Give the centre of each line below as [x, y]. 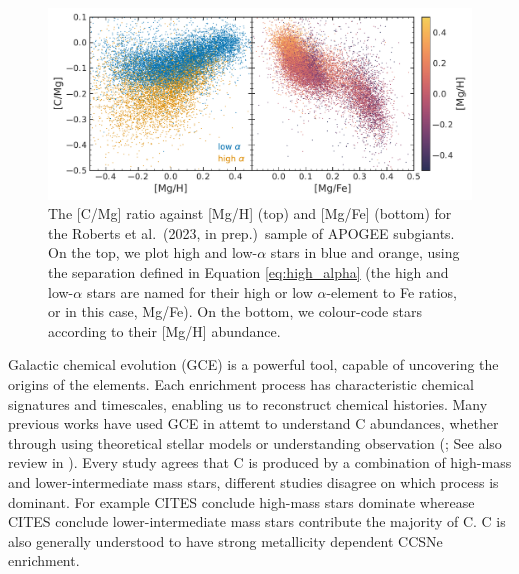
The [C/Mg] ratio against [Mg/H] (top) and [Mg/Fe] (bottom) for [250, 213]
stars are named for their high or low [199, 291]
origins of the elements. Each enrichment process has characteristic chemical [241, 384]
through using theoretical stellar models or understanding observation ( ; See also [255, 442]
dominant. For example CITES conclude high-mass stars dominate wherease [241, 501]
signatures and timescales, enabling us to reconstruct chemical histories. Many [248, 403]
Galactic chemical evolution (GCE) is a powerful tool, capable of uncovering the [253, 364]
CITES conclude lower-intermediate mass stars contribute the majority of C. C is [257, 521]
